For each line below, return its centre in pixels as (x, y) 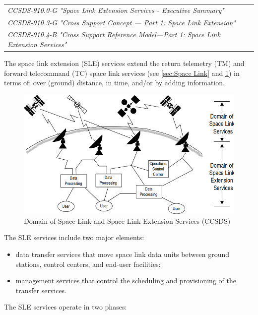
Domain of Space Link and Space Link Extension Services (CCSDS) (127, 220)
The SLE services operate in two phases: (65, 307)
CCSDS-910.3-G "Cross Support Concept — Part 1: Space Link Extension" (122, 22)
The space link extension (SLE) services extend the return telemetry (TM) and (124, 63)
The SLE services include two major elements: (74, 237)
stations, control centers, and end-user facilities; (88, 264)
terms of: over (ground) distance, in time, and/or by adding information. (114, 83)
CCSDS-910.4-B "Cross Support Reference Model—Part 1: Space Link (114, 34)
